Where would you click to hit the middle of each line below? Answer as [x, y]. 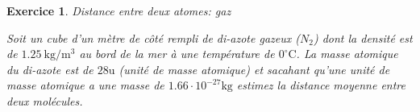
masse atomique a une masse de [85, 85]
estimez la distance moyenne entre [321, 85]
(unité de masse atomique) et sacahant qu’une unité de [254, 69]
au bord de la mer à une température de [177, 54]
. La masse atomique [347, 54]
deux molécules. [45, 100]
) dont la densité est [363, 37]
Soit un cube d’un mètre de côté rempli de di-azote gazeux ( [153, 37]
